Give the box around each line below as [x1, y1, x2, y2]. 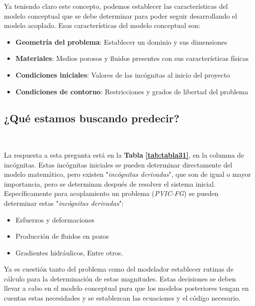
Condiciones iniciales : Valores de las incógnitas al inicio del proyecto [15, 69, 230, 80]
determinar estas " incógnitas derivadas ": [4, 197, 124, 208]
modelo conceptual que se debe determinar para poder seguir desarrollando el [4, 10, 237, 21]
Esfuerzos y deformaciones [15, 214, 95, 224]
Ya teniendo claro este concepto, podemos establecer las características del [4, 1, 228, 11]
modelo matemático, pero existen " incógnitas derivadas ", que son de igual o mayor [4, 169, 251, 179]
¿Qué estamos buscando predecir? [4, 110, 180, 125]
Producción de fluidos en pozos [15, 231, 109, 241]
